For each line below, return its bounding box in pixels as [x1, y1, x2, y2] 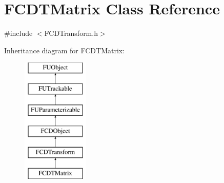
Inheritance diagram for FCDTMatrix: [4, 45, 125, 55]
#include [4, 28, 33, 38]
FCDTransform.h [44, 28, 98, 38]
